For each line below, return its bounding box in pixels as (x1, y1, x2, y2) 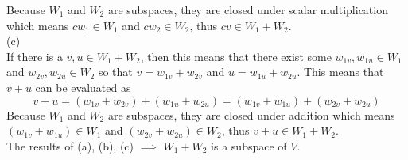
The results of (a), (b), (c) (6, 137, 134, 154)
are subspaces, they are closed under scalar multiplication (107, 2, 388, 17)
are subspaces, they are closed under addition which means (107, 106, 395, 123)
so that (98, 63, 133, 80)
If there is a (6, 48, 63, 64)
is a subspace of (211, 137, 287, 154)
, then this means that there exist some (140, 48, 332, 64)
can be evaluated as (35, 78, 131, 95)
